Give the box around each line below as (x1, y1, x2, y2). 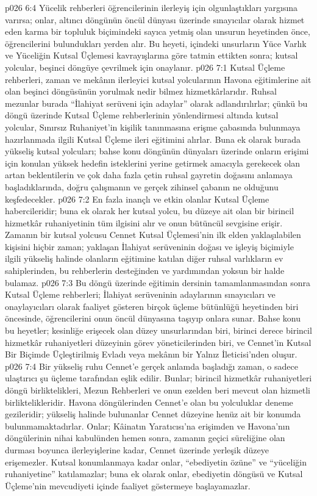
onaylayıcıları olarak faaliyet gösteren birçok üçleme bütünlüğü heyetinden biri (5, 300, 299, 312)
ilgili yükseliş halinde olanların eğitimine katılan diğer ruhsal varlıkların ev (5, 252, 283, 265)
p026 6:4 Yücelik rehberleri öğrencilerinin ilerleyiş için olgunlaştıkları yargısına (5, 1, 298, 13)
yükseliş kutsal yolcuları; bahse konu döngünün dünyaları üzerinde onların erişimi (5, 145, 309, 157)
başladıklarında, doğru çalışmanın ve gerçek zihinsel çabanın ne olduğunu (5, 180, 279, 193)
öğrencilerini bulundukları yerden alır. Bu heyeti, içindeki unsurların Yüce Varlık (5, 37, 307, 49)
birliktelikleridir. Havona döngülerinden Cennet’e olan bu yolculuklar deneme (5, 395, 293, 408)
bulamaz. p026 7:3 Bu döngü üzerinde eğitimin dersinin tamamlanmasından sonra (5, 276, 311, 289)
